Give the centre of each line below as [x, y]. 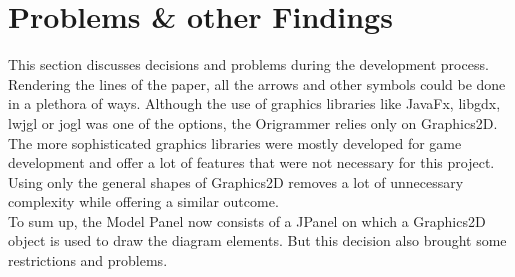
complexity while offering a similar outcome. [143, 201]
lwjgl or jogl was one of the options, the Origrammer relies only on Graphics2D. [253, 122]
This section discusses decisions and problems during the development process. [248, 64]
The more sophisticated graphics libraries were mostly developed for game [235, 142]
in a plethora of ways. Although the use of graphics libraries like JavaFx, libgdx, [254, 103]
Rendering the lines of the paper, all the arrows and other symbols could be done [257, 83]
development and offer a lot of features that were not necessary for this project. [251, 162]
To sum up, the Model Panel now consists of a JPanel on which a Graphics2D [247, 220]
